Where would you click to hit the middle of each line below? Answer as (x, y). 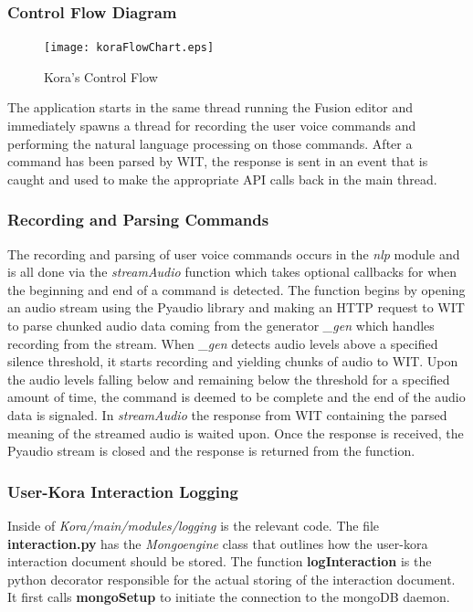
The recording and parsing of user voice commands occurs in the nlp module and (234, 253)
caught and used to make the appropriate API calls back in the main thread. (222, 179)
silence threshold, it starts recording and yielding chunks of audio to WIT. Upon (233, 361)
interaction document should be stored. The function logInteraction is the (220, 561)
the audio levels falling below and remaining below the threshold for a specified (229, 379)
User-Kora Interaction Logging (123, 491)
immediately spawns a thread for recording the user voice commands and (212, 126)
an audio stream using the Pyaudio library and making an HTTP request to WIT (236, 307)
